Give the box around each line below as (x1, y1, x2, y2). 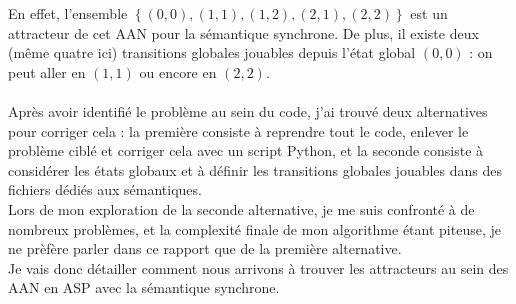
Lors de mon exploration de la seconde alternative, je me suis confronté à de (8, 198, 475, 219)
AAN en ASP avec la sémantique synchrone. (8, 277, 280, 298)
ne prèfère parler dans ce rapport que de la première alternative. (8, 238, 402, 259)
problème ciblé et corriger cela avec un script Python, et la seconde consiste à (8, 140, 484, 161)
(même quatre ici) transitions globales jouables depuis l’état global (8, 42, 416, 63)
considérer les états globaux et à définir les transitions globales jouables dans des (8, 159, 503, 180)
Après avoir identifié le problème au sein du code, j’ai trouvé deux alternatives (8, 100, 488, 121)
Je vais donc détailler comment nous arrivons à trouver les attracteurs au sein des (8, 257, 509, 278)
